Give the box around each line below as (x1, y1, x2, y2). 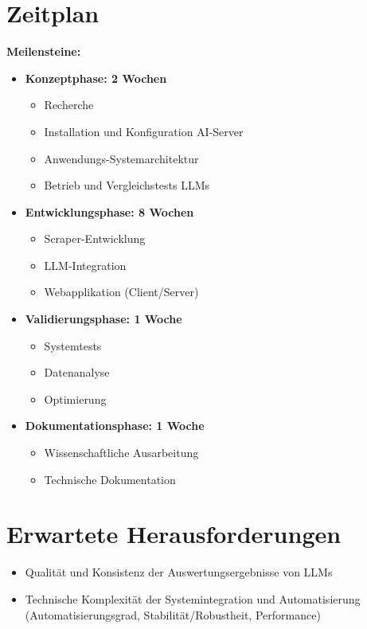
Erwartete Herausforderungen (6, 518, 342, 550)
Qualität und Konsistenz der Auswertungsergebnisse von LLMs (25, 564, 333, 580)
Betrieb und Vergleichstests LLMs (44, 177, 210, 193)
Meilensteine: (6, 43, 81, 60)
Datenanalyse (44, 364, 110, 381)
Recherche (44, 96, 94, 113)
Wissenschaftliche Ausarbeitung (44, 444, 199, 461)
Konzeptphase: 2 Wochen (25, 69, 167, 86)
